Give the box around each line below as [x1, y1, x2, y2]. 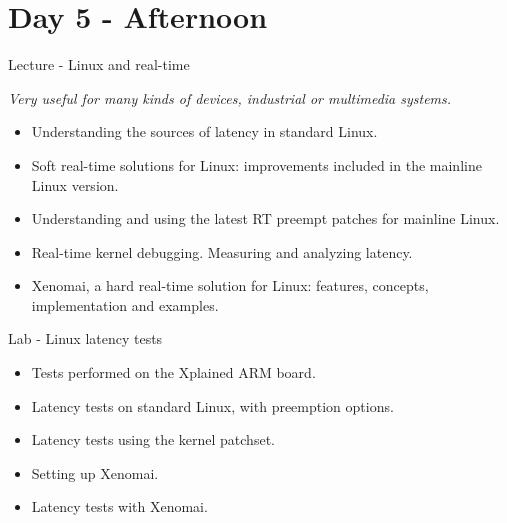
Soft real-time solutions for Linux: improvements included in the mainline [31, 154, 482, 175]
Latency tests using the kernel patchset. [31, 429, 275, 450]
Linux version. [31, 174, 119, 195]
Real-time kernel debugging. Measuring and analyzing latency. [31, 241, 413, 262]
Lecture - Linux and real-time [8, 54, 190, 75]
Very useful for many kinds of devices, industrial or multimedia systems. [8, 87, 452, 108]
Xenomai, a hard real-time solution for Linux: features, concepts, [31, 275, 429, 296]
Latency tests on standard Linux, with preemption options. [31, 395, 394, 416]
